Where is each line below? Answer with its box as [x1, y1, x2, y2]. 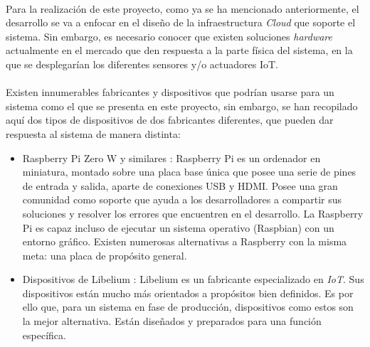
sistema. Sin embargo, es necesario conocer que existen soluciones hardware [6, 28, 332, 43]
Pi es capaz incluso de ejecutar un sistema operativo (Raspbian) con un [22, 220, 334, 235]
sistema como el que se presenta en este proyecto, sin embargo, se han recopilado [6, 98, 358, 113]
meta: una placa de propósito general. [22, 247, 187, 262]
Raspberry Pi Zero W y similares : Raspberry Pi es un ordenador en [22, 150, 321, 165]
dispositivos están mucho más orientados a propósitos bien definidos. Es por [22, 285, 354, 300]
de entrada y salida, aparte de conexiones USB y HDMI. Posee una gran [22, 178, 338, 193]
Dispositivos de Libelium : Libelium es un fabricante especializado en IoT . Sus [22, 272, 364, 287]
